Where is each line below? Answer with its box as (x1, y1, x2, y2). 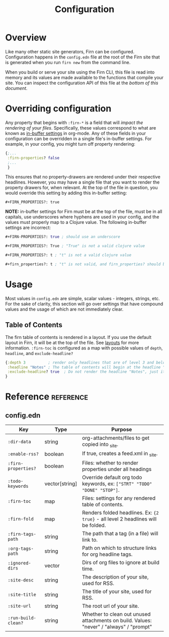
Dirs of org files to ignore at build (82, 559, 159, 566)
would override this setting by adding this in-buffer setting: (5, 190, 127, 196)
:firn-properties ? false (7, 155, 59, 160)
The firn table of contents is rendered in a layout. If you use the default (5, 334, 152, 340)
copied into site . (82, 441, 119, 449)
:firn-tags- (8, 531, 37, 537)
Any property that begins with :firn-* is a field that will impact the (5, 120, 143, 126)
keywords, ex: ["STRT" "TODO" (82, 480, 152, 487)
